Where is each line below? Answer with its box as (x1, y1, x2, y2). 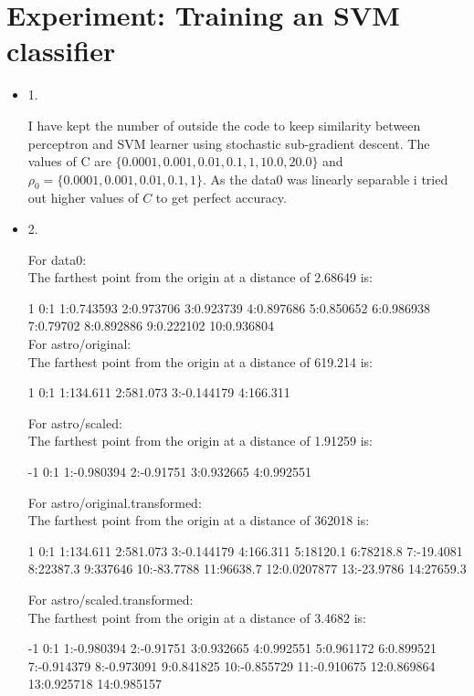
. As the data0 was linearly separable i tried (202, 169, 448, 188)
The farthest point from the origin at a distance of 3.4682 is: (27, 607, 366, 627)
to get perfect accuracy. (155, 188, 287, 207)
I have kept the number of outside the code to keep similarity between (27, 115, 421, 134)
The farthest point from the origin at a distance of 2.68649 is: (27, 268, 373, 287)
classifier (6, 32, 116, 69)
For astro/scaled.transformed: (27, 589, 194, 608)
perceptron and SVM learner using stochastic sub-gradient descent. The (27, 133, 430, 153)
